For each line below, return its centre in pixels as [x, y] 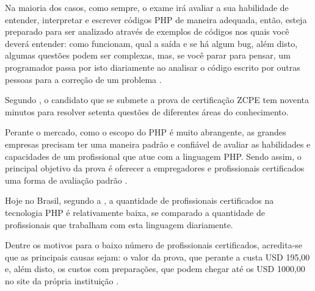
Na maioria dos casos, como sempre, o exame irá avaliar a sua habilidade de [147, 7]
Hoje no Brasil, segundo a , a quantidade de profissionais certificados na [139, 200]
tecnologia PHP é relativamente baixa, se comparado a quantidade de [135, 212]
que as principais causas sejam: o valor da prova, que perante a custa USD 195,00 [157, 257]
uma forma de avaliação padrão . [66, 180]
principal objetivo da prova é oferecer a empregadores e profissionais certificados [155, 168]
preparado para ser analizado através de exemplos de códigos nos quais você [147, 31]
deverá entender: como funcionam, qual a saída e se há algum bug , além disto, [151, 43]
